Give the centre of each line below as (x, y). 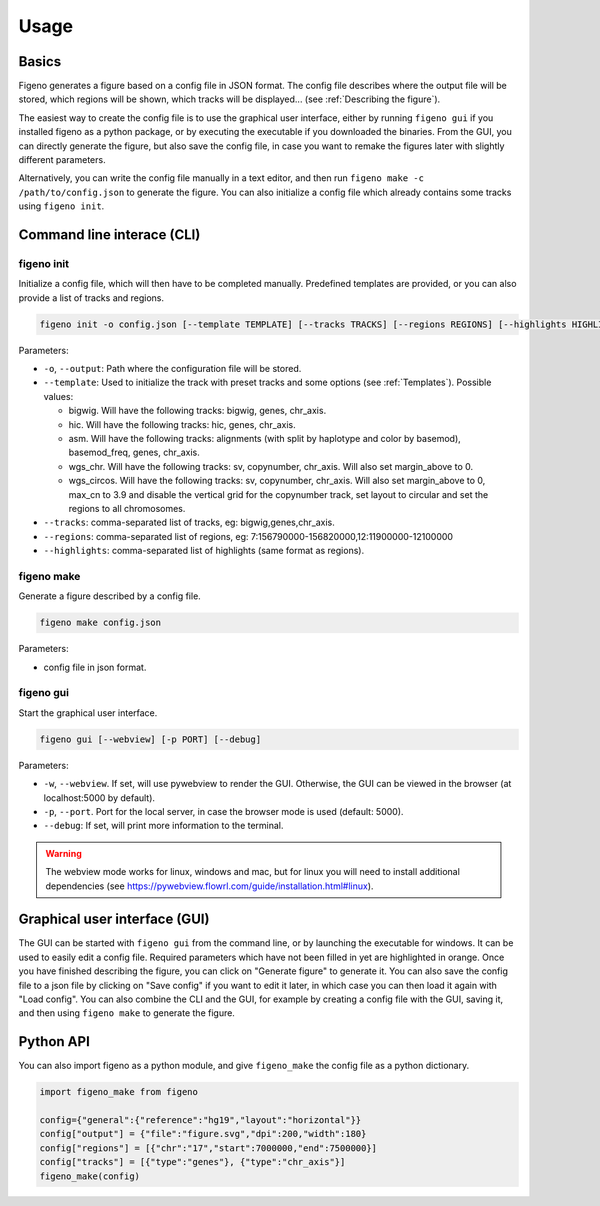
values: (58, 396)
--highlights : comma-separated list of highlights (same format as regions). (204, 551)
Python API (54, 1041)
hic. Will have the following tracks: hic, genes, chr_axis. (182, 424)
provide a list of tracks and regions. (91, 297)
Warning (63, 853)
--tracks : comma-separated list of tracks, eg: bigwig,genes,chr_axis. (189, 522)
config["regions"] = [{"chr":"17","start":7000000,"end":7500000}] (208, 1148)
